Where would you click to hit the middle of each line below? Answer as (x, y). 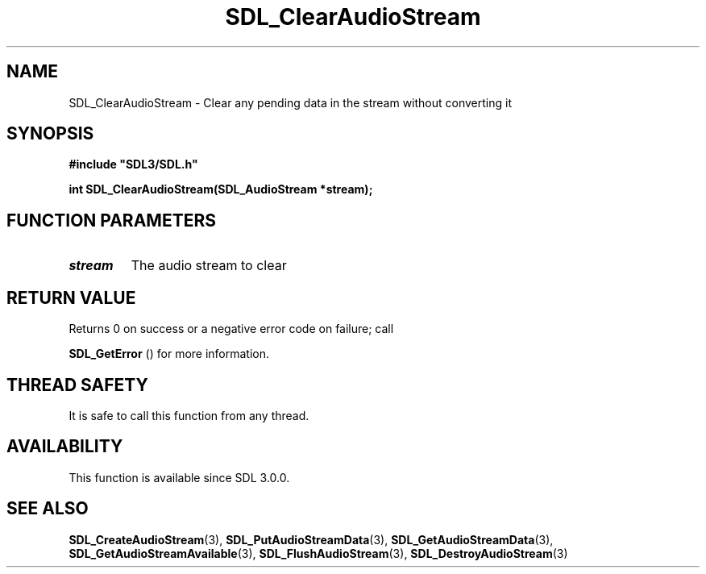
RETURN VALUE (71, 297)
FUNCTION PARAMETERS (111, 220)
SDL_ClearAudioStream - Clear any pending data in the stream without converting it (290, 102)
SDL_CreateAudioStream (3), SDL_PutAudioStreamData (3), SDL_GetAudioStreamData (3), (311, 539)
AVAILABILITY (65, 447)
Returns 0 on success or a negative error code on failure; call (231, 329)
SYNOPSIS (50, 134)
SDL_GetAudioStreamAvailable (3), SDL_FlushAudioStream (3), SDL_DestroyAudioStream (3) (318, 553)
